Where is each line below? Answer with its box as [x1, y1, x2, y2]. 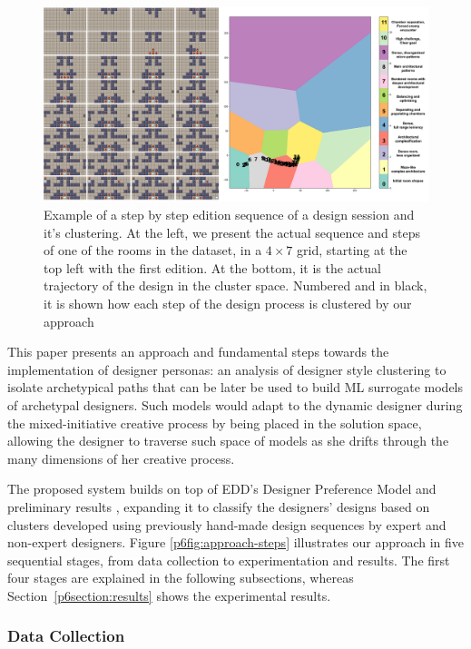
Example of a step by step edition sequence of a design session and [44, 205, 415, 224]
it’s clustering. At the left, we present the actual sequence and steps [44, 222, 421, 241]
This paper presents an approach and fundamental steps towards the [7, 342, 389, 361]
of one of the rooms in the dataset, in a [44, 241, 262, 260]
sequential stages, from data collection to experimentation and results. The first [7, 550, 450, 569]
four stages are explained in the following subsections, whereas [7, 568, 354, 587]
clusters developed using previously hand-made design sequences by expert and [7, 515, 446, 534]
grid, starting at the [297, 241, 407, 260]
